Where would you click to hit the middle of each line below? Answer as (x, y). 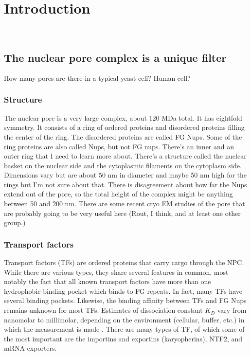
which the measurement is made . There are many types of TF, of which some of (124, 329)
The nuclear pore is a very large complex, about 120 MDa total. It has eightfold (123, 117)
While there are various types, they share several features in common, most (116, 272)
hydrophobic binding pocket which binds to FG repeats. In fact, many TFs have (123, 291)
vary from (232, 310)
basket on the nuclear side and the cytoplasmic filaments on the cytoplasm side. (123, 165)
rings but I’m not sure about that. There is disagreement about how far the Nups (125, 184)
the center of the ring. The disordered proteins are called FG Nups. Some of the (123, 136)
